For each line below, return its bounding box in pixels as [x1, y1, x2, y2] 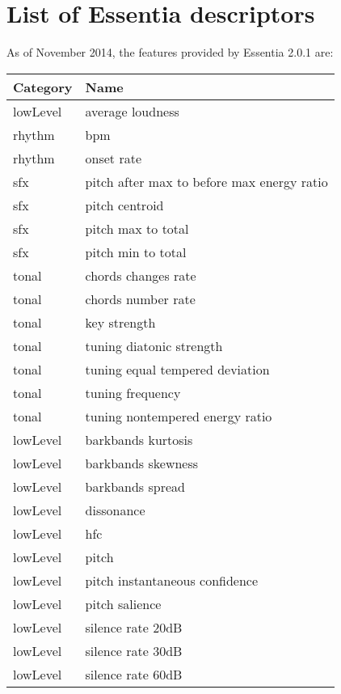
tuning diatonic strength [85, 336, 223, 355]
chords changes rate [85, 265, 196, 285]
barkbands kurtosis [85, 430, 193, 449]
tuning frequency [85, 383, 181, 402]
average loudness [85, 101, 179, 121]
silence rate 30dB [85, 641, 183, 660]
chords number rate [85, 289, 196, 308]
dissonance [85, 500, 145, 519]
